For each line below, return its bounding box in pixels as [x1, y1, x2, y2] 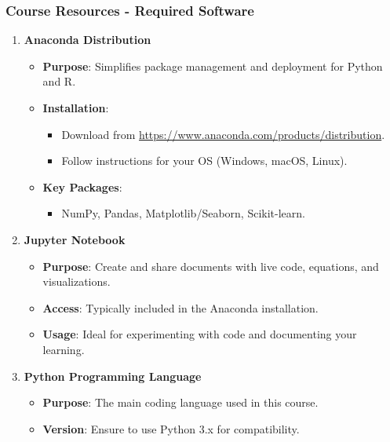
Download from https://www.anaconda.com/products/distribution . [61, 126, 385, 142]
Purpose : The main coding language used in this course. [42, 394, 319, 411]
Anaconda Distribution [24, 31, 151, 48]
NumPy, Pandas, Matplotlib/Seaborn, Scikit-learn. [61, 205, 305, 221]
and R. [42, 73, 76, 89]
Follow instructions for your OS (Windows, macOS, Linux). [61, 152, 348, 169]
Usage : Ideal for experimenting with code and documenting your [42, 326, 357, 342]
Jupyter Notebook [24, 231, 126, 247]
